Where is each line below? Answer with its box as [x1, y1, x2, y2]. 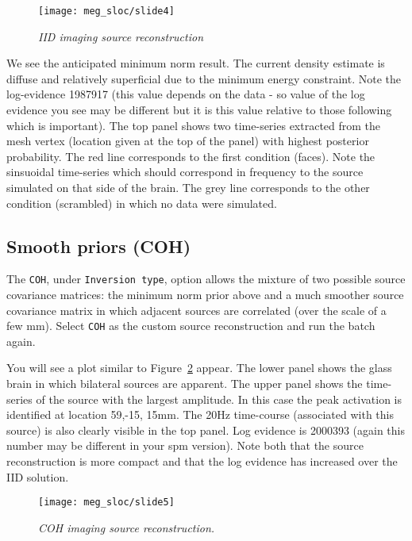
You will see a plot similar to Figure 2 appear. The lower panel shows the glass [6, 359, 392, 376]
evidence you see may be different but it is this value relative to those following [6, 102, 392, 118]
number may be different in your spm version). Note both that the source [6, 437, 364, 454]
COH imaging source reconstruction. [38, 519, 215, 535]
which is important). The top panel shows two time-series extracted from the [6, 117, 381, 133]
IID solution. [6, 468, 69, 485]
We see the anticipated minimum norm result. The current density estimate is [6, 55, 385, 71]
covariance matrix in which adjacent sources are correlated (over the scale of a [6, 301, 387, 318]
